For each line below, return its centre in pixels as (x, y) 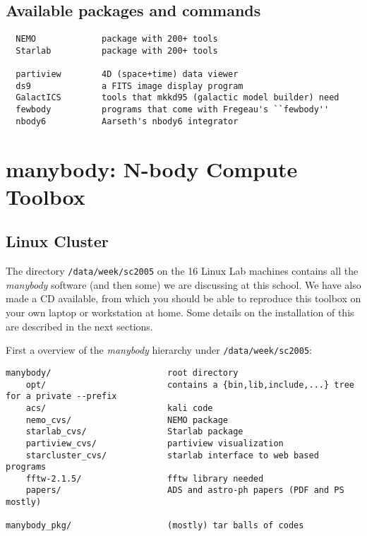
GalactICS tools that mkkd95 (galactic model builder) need (178, 98)
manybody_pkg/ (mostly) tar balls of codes (155, 526)
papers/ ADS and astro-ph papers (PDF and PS (185, 490)
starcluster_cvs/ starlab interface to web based (172, 455)
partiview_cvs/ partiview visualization (155, 443)
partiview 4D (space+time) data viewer (127, 75)
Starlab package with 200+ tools (117, 50)
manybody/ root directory (122, 373)
